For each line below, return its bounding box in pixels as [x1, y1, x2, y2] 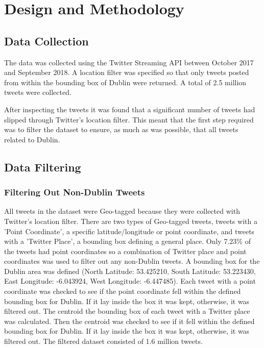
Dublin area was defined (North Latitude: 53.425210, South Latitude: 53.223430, [4, 265, 256, 276]
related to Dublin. [4, 134, 60, 144]
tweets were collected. [4, 87, 71, 97]
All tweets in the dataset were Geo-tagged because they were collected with [4, 206, 240, 216]
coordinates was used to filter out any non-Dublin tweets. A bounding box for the [4, 256, 260, 266]
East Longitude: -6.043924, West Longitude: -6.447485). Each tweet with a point [4, 276, 256, 286]
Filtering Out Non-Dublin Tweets [4, 186, 145, 198]
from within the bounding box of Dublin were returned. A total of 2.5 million [4, 77, 247, 87]
